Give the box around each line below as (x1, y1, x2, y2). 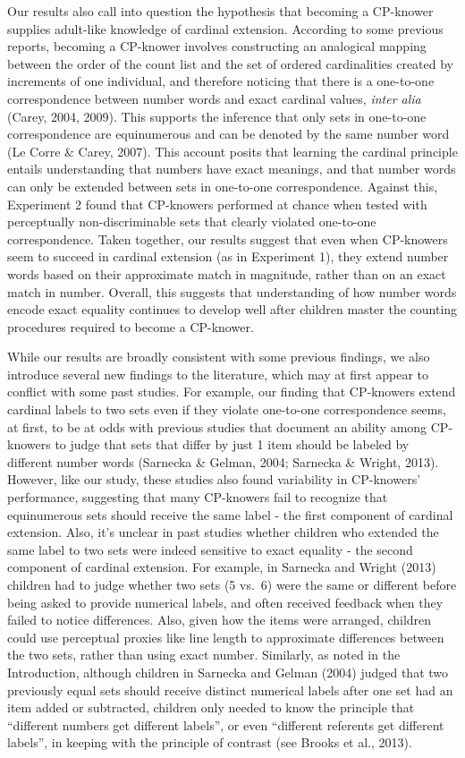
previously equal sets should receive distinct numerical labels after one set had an (7, 680, 453, 699)
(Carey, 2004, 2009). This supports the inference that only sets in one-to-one (7, 106, 427, 125)
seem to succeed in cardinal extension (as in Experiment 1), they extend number (7, 247, 449, 266)
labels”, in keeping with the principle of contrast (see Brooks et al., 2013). (7, 733, 412, 752)
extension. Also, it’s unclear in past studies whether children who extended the (7, 523, 439, 541)
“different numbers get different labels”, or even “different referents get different (7, 715, 444, 734)
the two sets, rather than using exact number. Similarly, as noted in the (7, 645, 401, 664)
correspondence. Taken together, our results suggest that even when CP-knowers (7, 229, 448, 248)
